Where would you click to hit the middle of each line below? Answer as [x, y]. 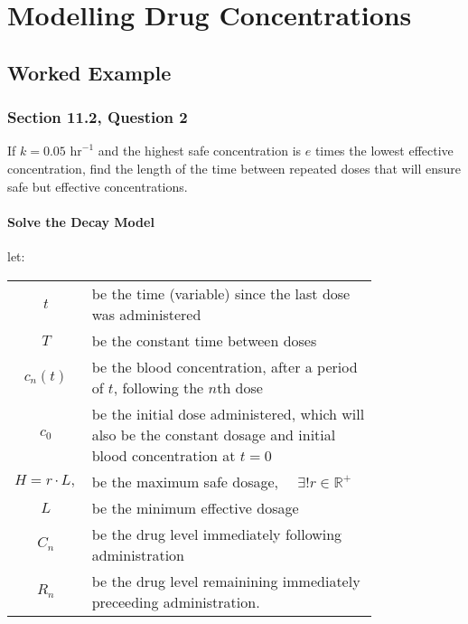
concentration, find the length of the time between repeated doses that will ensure [234, 168]
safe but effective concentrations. [98, 186]
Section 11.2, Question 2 [98, 117]
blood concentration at [164, 455]
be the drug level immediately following [217, 534]
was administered [146, 314]
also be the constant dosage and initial [214, 434]
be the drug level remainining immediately [226, 581]
